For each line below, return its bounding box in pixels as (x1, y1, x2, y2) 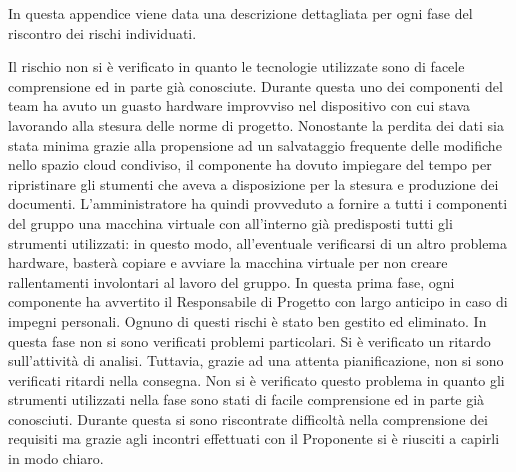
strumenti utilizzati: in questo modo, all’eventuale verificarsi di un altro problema (8, 232, 508, 253)
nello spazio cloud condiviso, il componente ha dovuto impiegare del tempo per (8, 154, 492, 175)
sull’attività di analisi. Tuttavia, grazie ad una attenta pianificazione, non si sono (8, 350, 504, 371)
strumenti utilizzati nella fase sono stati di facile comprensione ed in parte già (8, 389, 485, 410)
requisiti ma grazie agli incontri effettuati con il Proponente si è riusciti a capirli (8, 428, 500, 449)
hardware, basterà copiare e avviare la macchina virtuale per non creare (8, 252, 448, 273)
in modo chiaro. (8, 448, 104, 469)
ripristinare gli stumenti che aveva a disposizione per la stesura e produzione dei (8, 173, 499, 194)
